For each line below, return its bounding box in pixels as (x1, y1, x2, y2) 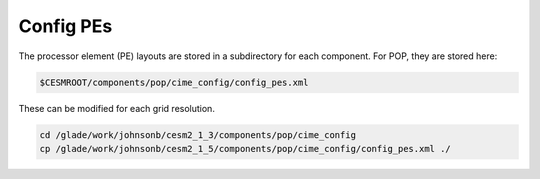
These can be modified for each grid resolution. (18, 102, 215, 114)
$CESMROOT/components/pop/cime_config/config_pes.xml (39, 76, 309, 88)
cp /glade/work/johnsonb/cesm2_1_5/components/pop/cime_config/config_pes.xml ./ (39, 143, 452, 154)
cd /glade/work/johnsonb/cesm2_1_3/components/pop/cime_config (39, 129, 357, 140)
